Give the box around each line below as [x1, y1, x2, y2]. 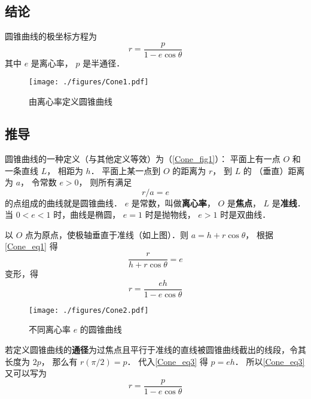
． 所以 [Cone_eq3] [234, 355, 305, 367]
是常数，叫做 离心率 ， [131, 196, 215, 209]
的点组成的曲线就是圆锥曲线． [5, 196, 122, 209]
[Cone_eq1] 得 [5, 240, 58, 252]
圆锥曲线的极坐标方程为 [5, 30, 97, 42]
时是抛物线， [145, 208, 196, 221]
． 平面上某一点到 [90, 164, 161, 176]
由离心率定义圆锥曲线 [29, 95, 112, 108]
